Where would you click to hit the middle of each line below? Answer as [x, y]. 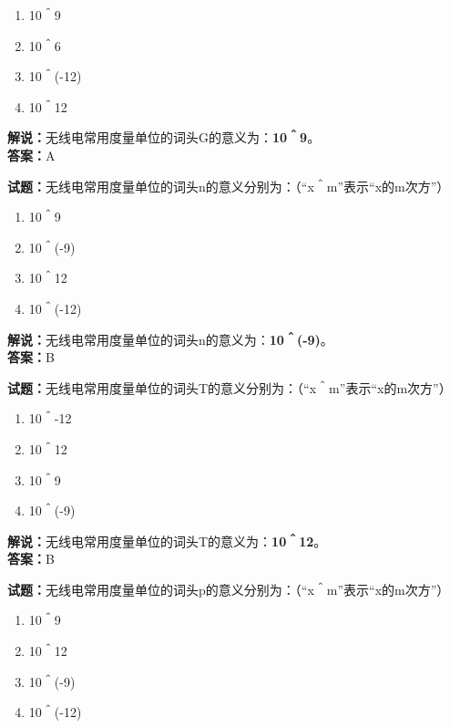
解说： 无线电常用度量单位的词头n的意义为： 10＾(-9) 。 [170, 339]
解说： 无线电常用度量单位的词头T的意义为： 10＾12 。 [167, 541]
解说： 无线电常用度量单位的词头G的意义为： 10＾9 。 [164, 137]
